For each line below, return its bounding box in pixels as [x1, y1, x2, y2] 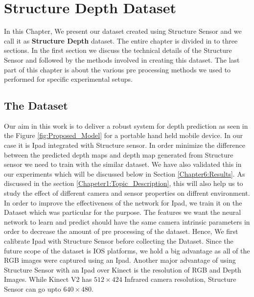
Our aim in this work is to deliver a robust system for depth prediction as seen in [4, 120, 248, 131]
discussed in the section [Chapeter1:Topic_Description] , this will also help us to [4, 178, 243, 188]
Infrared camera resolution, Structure [124, 274, 236, 284]
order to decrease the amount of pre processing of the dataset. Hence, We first [4, 226, 238, 236]
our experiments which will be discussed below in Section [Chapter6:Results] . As [4, 168, 245, 179]
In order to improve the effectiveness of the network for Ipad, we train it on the [4, 197, 242, 207]
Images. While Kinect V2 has [4, 274, 92, 284]
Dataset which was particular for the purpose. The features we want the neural [4, 207, 241, 217]
